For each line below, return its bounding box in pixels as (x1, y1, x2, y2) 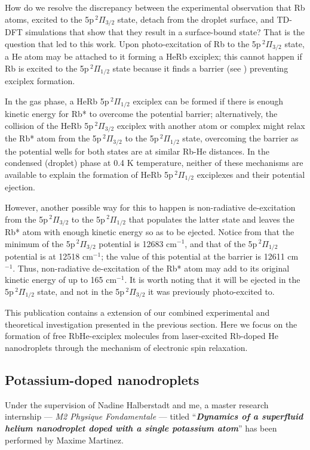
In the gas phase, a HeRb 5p (5, 94, 109, 107)
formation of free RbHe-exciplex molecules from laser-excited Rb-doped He (5, 329, 278, 342)
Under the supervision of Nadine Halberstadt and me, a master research (5, 398, 269, 411)
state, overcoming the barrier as (182, 132, 299, 144)
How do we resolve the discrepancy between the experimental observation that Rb (5, 1, 305, 13)
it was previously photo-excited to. (148, 285, 275, 297)
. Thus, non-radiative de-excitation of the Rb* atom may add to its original (13, 261, 290, 274)
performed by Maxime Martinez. (5, 433, 124, 446)
